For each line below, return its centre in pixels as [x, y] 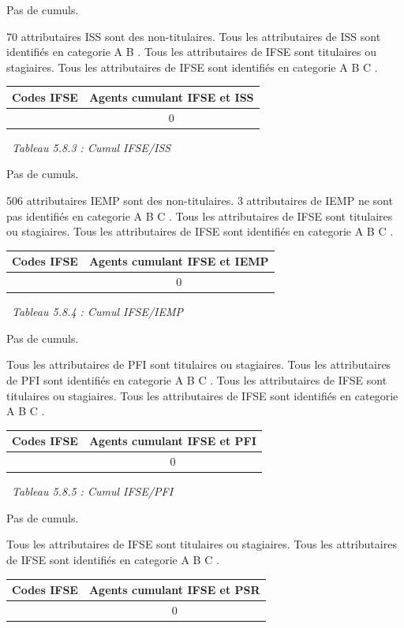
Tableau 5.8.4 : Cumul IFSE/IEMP [98, 312]
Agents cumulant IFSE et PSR [174, 590]
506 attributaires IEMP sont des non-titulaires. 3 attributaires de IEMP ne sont [200, 200]
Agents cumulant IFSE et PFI [172, 441]
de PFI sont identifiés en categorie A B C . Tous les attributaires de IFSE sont [197, 380]
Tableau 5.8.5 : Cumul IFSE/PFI [93, 491]
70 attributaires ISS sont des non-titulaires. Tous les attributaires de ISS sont [194, 36]
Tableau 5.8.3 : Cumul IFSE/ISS [92, 147]
